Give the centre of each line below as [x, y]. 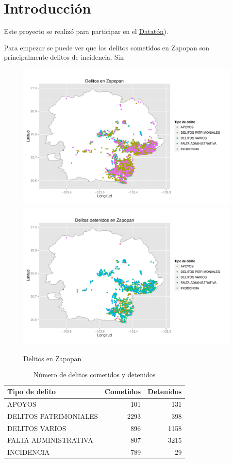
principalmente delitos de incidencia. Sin [64, 57]
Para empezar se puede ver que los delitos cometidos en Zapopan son [107, 47]
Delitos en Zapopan [52, 358]
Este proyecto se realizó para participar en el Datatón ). [86, 31]
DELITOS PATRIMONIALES [53, 416]
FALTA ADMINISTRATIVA [50, 440]
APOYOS [22, 404]
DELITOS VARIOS [37, 428]
